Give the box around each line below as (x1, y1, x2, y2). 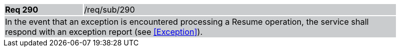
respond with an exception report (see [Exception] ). (5, 27, 203, 37)
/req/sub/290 (84, 5, 135, 15)
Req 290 (5, 5, 38, 15)
